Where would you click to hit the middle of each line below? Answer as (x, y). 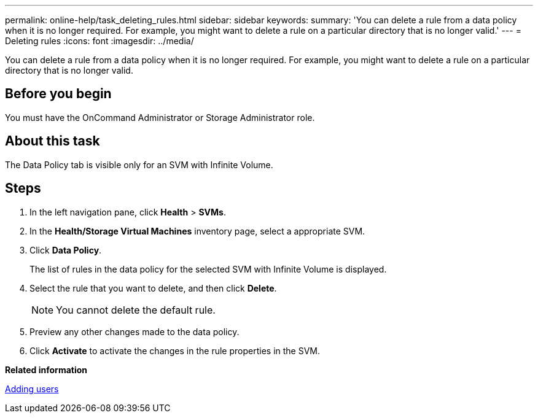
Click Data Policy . (66, 250)
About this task (53, 141)
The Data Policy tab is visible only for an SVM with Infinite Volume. (139, 164)
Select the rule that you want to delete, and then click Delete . (153, 288)
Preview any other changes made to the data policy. (134, 331)
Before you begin (58, 94)
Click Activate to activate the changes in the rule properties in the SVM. (175, 350)
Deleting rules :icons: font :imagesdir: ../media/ (99, 41)
